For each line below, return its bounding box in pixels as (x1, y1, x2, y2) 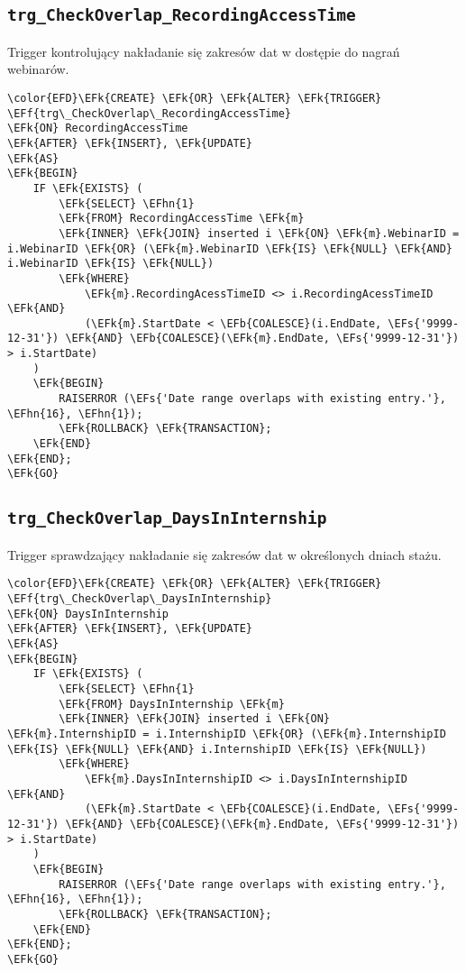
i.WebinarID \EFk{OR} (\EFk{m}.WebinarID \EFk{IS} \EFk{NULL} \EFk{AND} (7, 242, 452, 255)
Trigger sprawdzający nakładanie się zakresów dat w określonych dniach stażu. (7, 545, 442, 564)
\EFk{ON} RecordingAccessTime (7, 122, 188, 135)
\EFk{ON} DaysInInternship (7, 607, 169, 620)
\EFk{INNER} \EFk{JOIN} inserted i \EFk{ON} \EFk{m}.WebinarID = (59, 226, 460, 240)
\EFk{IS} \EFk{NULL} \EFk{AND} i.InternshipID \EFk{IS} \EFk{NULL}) (7, 742, 427, 756)
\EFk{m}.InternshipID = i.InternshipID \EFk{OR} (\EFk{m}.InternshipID (7, 727, 446, 740)
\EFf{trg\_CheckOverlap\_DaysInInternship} (7, 592, 272, 606)
